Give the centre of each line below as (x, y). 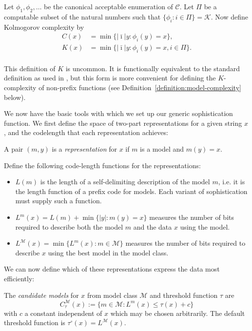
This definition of (30, 68)
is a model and (162, 149)
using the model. (205, 226)
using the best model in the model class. (108, 252)
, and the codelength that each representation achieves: (86, 132)
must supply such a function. (58, 201)
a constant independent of (63, 313)
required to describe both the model (69, 226)
